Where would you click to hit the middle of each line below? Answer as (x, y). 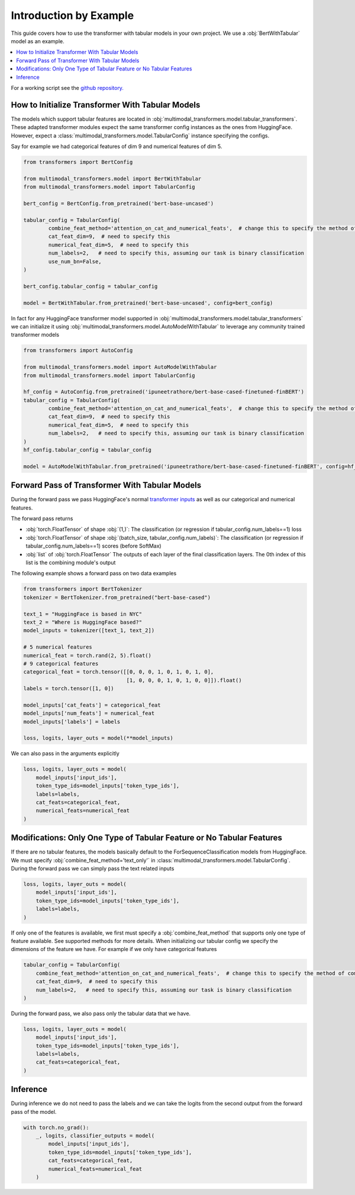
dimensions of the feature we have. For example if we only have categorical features (114, 949)
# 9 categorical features (61, 663)
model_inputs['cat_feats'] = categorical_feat (92, 705)
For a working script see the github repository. (67, 88)
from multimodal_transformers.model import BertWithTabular (112, 178)
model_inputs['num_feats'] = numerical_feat (89, 714)
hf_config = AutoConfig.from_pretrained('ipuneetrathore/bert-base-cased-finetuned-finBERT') (164, 392)
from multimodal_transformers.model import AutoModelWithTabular (120, 367)
